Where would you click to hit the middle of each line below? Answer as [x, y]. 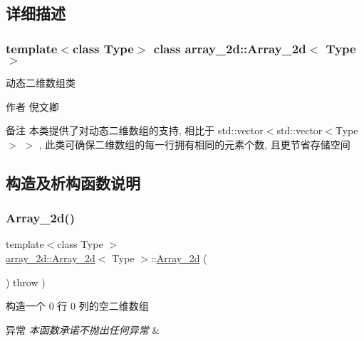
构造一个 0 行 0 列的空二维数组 [77, 306]
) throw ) [26, 282]
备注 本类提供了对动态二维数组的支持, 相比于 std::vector [135, 130]
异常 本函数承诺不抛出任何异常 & [83, 329]
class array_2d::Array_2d [230, 48]
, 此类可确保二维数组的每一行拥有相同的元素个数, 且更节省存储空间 [194, 144]
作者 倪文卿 [32, 106]
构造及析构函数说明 [73, 182]
